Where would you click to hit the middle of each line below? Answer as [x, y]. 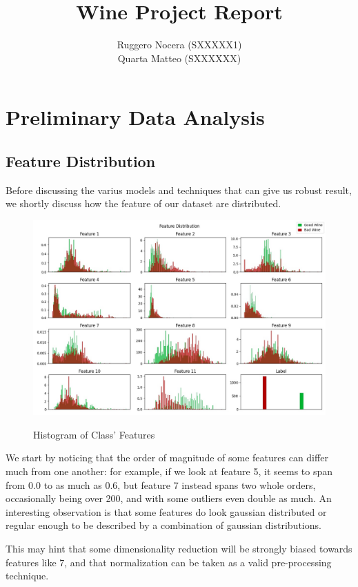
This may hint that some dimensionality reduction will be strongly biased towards [179, 549]
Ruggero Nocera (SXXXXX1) [179, 45]
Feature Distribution [81, 161]
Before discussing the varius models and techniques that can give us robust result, [179, 190]
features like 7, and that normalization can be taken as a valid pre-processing [169, 562]
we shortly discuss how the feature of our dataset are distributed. [143, 203]
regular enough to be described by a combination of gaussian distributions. [163, 525]
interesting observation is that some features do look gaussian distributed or [166, 511]
